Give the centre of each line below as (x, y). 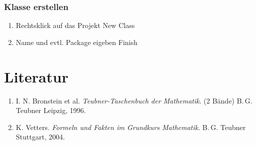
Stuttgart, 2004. (40, 137)
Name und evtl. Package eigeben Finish (77, 42)
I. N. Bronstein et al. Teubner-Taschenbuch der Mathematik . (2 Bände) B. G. (134, 100)
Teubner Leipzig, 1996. (51, 110)
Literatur (36, 76)
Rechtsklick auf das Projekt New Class (75, 25)
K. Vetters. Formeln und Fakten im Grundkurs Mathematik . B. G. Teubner (131, 127)
